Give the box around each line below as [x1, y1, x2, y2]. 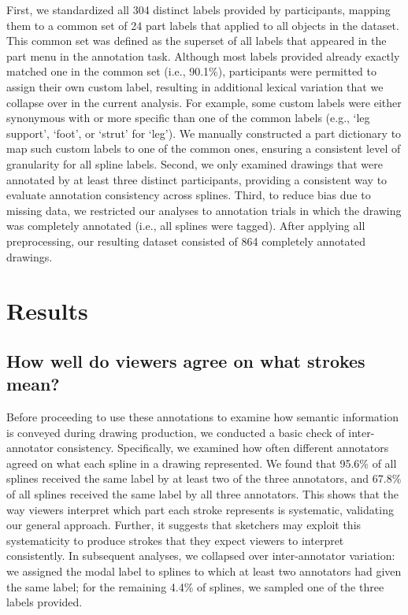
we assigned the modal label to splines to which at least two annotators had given [6, 563, 402, 579]
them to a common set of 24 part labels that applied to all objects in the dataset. [6, 17, 399, 33]
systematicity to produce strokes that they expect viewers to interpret [6, 532, 344, 548]
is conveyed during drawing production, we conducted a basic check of [6, 424, 345, 440]
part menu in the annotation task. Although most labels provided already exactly [6, 47, 400, 64]
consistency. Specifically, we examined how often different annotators [57, 439, 389, 456]
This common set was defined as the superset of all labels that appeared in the [6, 32, 387, 49]
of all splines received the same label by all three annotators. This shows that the [6, 486, 399, 502]
